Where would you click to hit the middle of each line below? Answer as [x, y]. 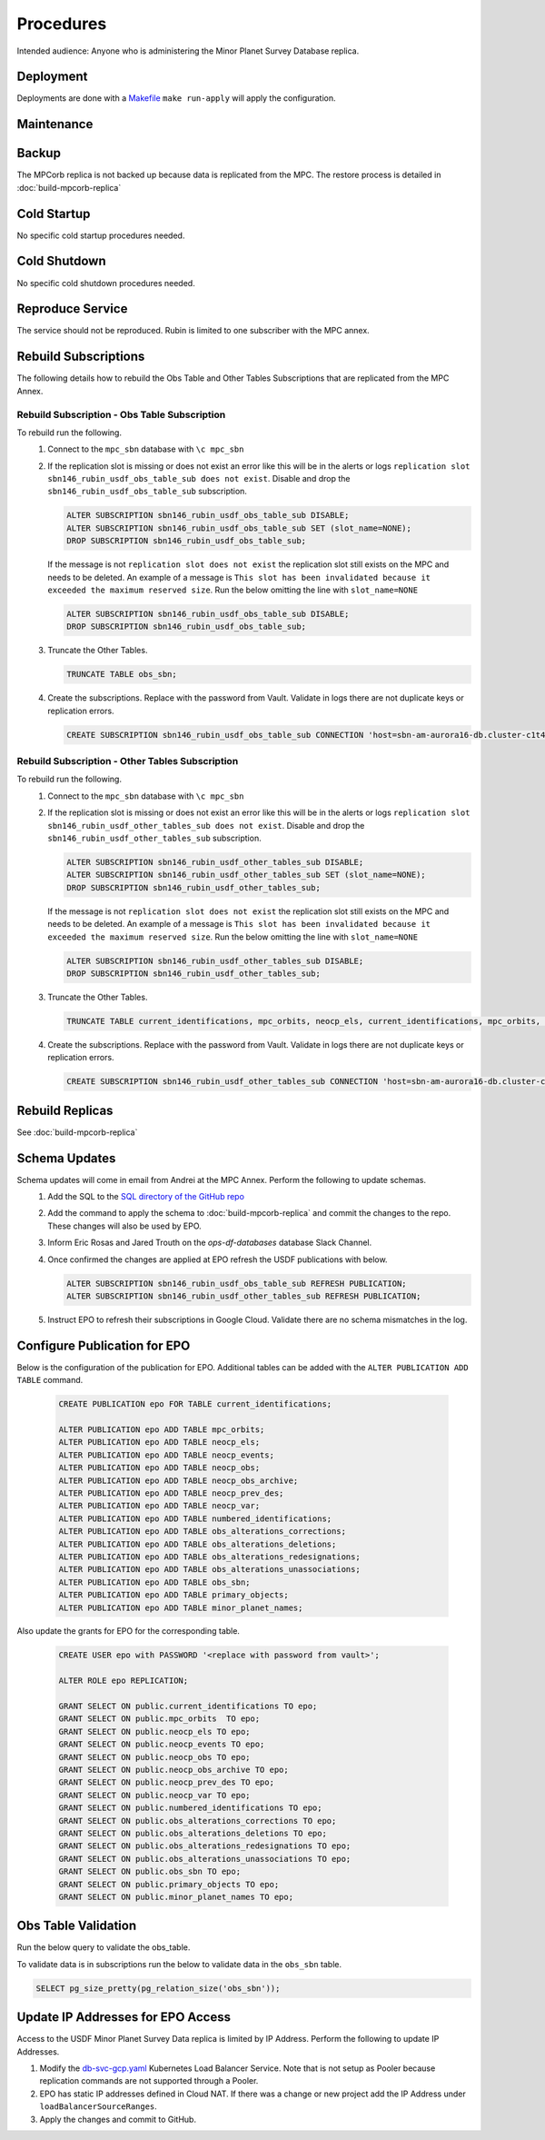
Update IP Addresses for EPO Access [124, 2017]
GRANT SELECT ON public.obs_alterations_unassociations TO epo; [205, 1859]
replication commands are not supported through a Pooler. [149, 2081]
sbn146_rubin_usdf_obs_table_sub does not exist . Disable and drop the [199, 479]
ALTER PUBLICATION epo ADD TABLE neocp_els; [159, 1442]
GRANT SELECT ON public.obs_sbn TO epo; [149, 1871]
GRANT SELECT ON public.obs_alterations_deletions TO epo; [193, 1833]
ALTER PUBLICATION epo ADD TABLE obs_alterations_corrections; [203, 1532]
